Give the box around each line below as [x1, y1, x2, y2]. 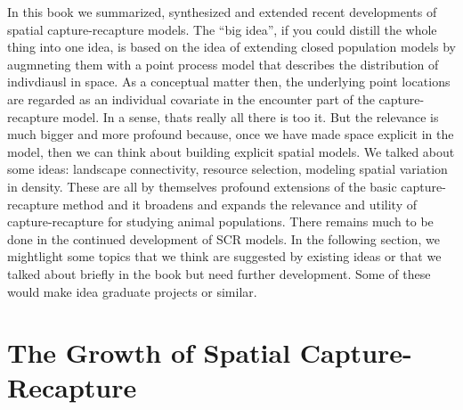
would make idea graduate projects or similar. [7, 282, 257, 300]
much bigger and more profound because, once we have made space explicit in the [7, 125, 454, 143]
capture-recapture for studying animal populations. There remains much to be [7, 212, 434, 231]
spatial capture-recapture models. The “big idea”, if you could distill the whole [7, 20, 437, 38]
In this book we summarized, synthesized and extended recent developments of [7, 3, 437, 20]
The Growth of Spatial [7, 334, 291, 371]
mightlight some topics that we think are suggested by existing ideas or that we [7, 247, 442, 266]
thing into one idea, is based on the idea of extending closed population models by [7, 37, 456, 56]
